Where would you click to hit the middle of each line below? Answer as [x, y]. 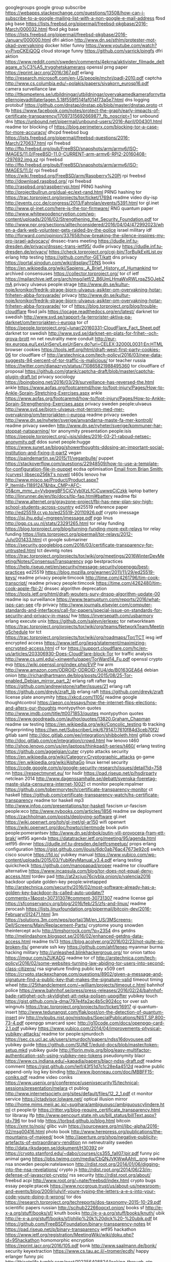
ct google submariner [65, 540]
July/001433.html [23, 540]
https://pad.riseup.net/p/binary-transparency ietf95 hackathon [71, 1229]
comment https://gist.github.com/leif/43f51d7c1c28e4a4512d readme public [85, 1066]
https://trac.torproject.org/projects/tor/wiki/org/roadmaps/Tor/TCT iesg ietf [84, 637]
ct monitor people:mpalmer [115, 784]
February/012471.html [28, 914]
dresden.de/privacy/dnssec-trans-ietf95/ [48, 246]
